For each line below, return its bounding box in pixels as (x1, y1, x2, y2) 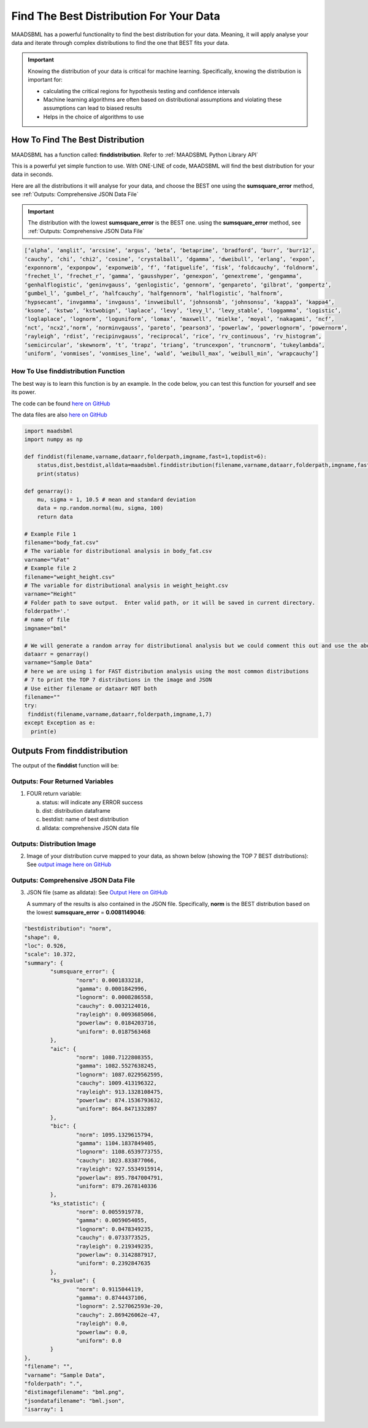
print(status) (37, 470, 80, 477)
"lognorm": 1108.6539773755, (75, 1148, 164, 1156)
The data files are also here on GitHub (11, 411, 107, 418)
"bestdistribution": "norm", (24, 925, 112, 932)
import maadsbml (24, 427, 74, 434)
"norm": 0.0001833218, (75, 977, 144, 984)
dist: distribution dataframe (42, 807, 110, 814)
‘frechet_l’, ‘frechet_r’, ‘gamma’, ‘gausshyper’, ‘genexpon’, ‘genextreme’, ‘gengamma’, (24, 273, 303, 280)
